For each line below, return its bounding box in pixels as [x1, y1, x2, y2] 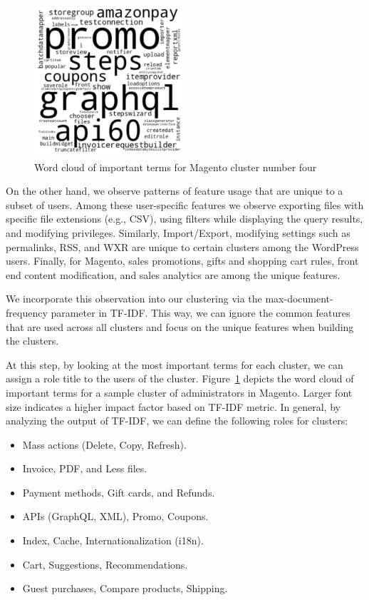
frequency [6, 305, 48, 320]
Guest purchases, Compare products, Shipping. [22, 581, 228, 596]
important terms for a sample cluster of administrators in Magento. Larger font [6, 385, 353, 400]
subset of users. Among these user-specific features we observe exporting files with [6, 197, 364, 212]
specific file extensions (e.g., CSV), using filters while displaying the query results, [6, 211, 363, 226]
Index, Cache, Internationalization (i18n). [22, 533, 204, 548]
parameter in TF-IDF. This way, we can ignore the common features [51, 305, 350, 320]
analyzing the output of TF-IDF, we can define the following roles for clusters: [6, 413, 348, 428]
